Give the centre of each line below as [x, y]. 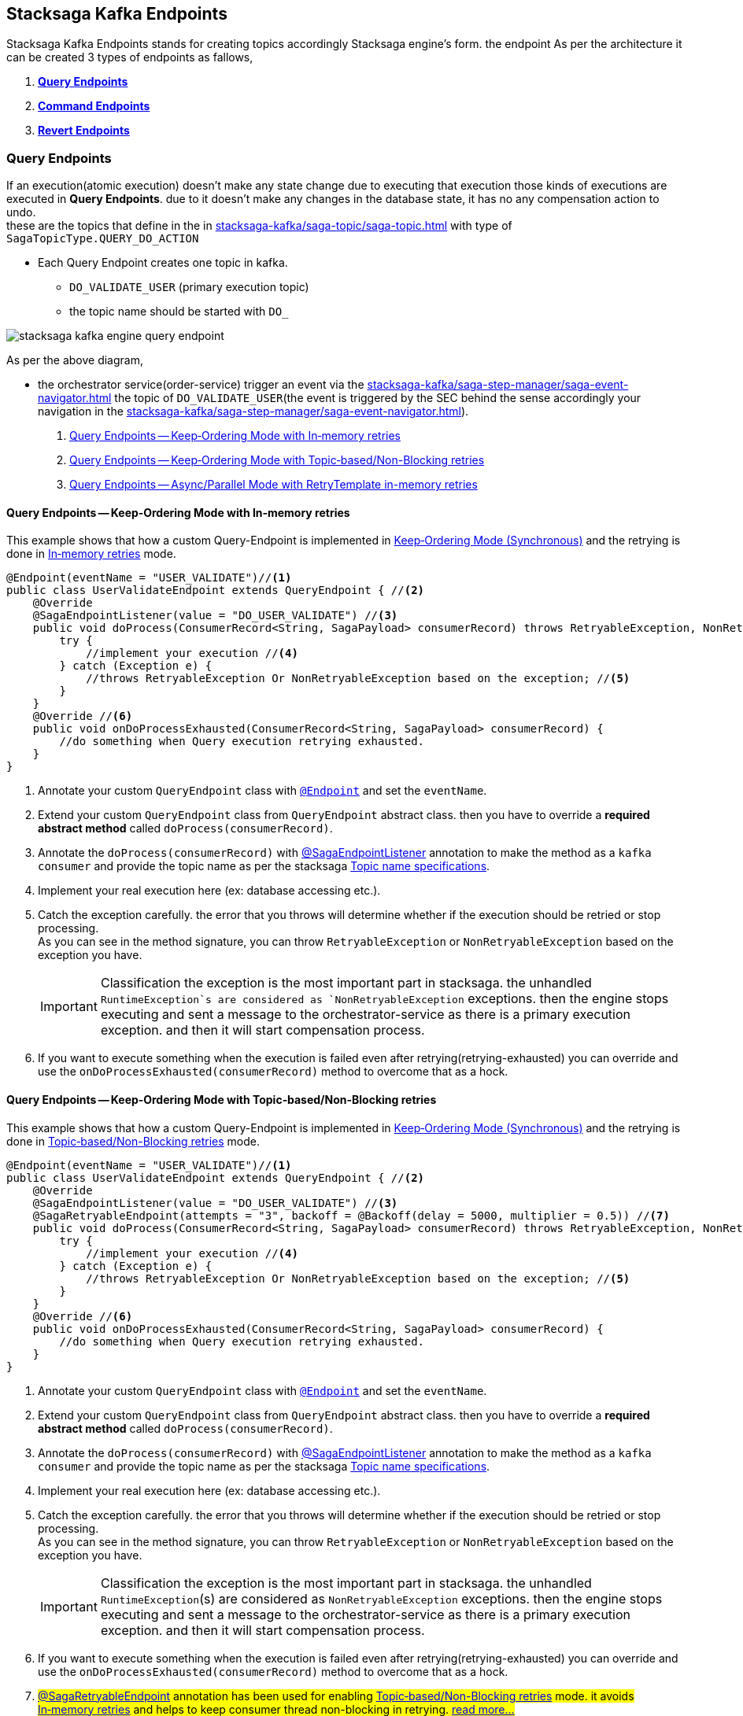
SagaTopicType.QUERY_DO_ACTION [103, 239]
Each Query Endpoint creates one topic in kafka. [163, 263]
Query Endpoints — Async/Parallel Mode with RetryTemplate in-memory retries [274, 485]
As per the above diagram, [75, 360]
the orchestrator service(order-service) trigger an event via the [201, 385]
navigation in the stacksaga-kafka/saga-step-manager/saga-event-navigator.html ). [253, 411]
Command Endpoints [94, 106]
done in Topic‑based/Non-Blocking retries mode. [133, 1141]
